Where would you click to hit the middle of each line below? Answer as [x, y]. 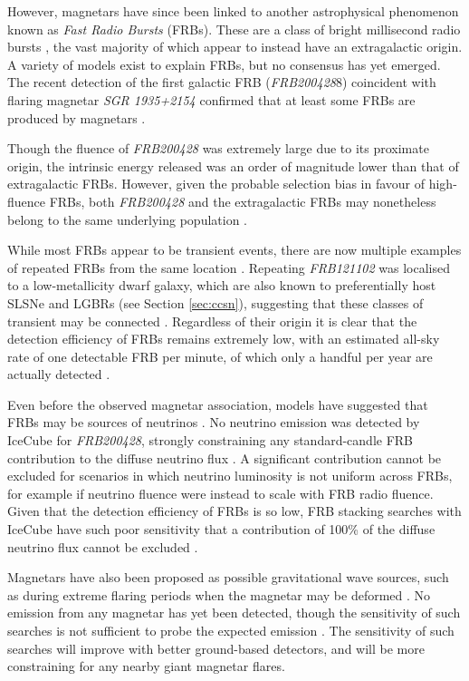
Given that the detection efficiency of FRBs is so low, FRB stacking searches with [234, 511]
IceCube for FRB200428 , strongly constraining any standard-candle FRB [211, 440]
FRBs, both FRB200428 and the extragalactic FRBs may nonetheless [243, 201]
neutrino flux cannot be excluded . [103, 546]
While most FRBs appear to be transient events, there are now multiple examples [234, 250]
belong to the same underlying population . [128, 219]
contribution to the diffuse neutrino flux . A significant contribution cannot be [225, 457]
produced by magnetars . [77, 117]
